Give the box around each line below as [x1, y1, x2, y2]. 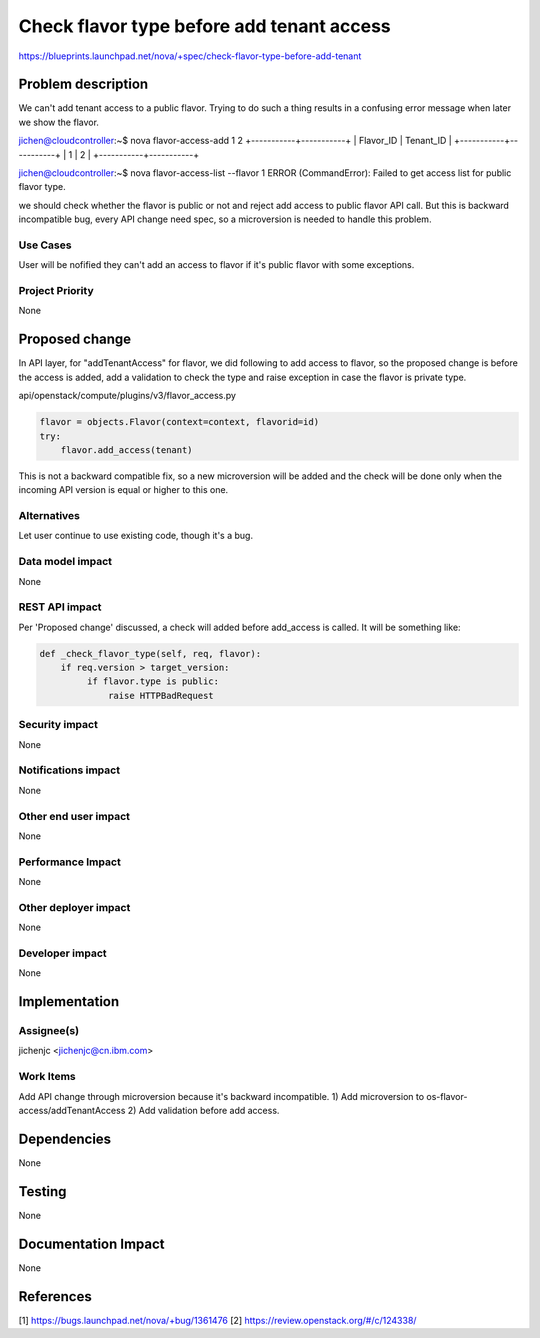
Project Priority [18, 284, 94, 298]
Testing [18, 1183, 67, 1200]
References [18, 1288, 92, 1305]
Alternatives [18, 509, 80, 523]
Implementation [18, 993, 120, 1010]
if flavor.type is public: [86, 676, 220, 687]
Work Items [18, 1070, 76, 1084]
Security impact [18, 718, 99, 732]
